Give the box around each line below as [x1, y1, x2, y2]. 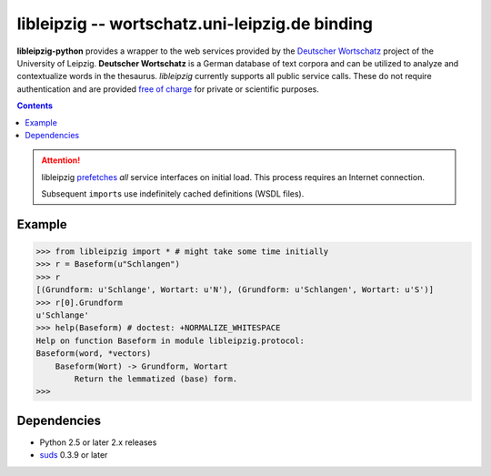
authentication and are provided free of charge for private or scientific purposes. [16, 83, 320, 95]
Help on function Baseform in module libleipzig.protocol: [35, 335, 305, 346]
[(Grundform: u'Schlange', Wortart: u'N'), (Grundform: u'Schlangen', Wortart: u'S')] [35, 285, 435, 295]
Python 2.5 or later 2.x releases [39, 437, 157, 448]
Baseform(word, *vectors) [35, 349, 152, 359]
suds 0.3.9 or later [39, 450, 108, 461]
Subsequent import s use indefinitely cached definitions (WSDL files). [41, 188, 305, 199]
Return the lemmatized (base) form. [74, 373, 238, 384]
